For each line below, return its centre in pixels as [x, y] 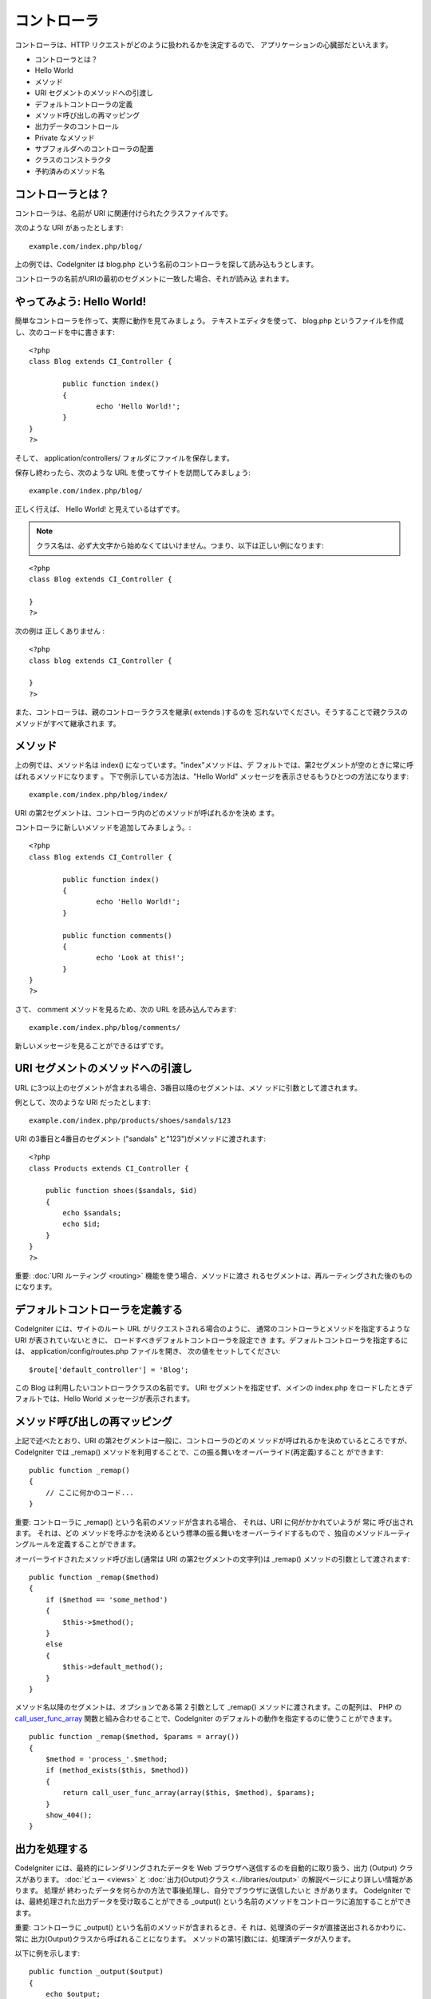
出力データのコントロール [77, 126]
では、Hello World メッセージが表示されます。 [119, 1399]
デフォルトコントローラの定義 [84, 104]
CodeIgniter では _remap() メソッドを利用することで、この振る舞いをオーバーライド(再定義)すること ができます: [199, 1452]
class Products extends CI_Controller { [109, 1168]
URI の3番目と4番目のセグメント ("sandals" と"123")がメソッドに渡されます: [140, 1139]
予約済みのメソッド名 [70, 171]
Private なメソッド [65, 138]
